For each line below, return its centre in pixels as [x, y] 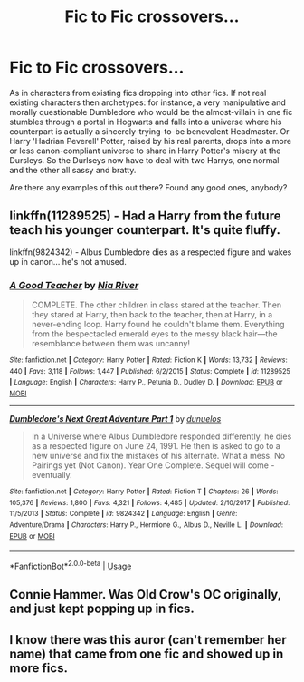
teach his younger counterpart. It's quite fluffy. [145, 230]
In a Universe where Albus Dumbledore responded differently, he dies [161, 436]
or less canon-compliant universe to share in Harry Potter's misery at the [145, 151]
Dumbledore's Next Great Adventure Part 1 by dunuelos [115, 419]
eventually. [52, 475]
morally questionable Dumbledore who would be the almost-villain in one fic [151, 112]
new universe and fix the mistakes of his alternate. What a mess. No [158, 456]
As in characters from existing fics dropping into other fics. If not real [138, 93]
